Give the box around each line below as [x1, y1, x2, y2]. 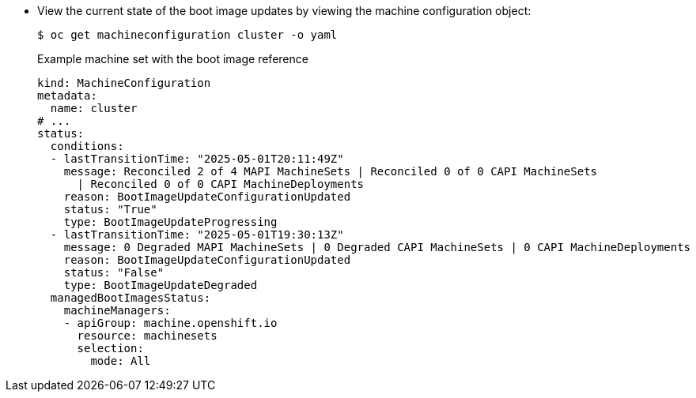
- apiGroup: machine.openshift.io [63, 317, 278, 329]
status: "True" [63, 203, 157, 216]
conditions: [50, 140, 124, 152]
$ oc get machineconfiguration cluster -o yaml [37, 28, 338, 41]
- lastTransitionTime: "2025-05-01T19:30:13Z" [50, 228, 344, 241]
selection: [77, 342, 144, 355]
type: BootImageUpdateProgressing [63, 216, 278, 228]
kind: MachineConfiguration [37, 77, 211, 89]
